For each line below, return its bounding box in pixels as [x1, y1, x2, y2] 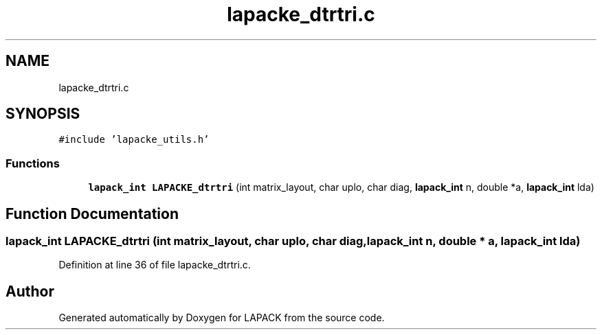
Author [5, 282, 54, 300]
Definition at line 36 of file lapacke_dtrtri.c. [58, 259, 251, 271]
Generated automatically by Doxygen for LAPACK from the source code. [58, 312, 385, 324]
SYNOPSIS [5, 105, 80, 123]
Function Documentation [5, 205, 179, 222]
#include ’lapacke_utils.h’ [58, 134, 210, 146]
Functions [5, 156, 60, 170]
